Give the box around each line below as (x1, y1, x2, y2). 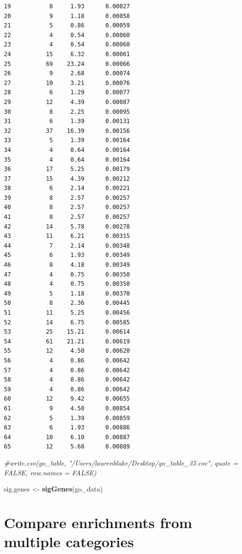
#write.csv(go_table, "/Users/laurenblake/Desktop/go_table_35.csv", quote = (4, 457, 238, 468)
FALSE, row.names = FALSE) (4, 467, 96, 477)
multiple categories (4, 532, 134, 552)
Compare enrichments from (4, 512, 193, 532)
